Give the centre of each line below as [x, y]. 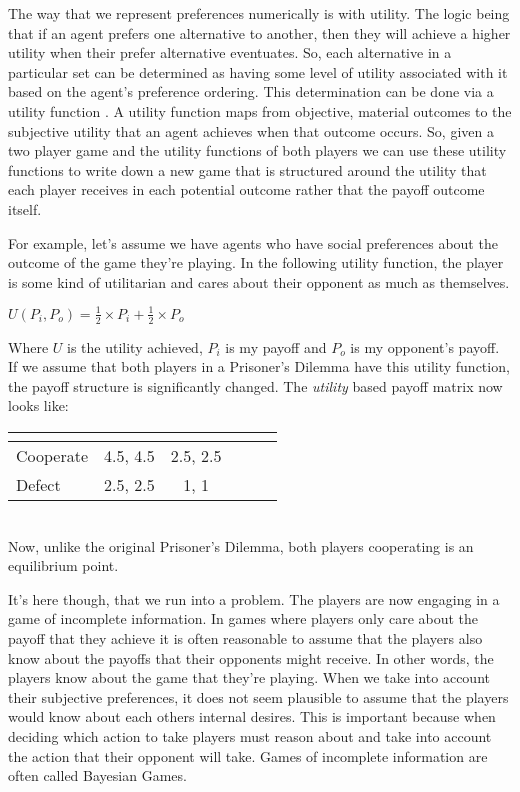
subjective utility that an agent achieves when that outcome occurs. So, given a [251, 130]
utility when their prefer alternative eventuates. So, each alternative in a [230, 52]
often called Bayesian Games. [97, 775]
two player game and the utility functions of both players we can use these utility [257, 150]
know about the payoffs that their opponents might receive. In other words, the [251, 657]
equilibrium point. [63, 565]
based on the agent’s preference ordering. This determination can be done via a [251, 91]
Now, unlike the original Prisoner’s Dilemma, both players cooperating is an [241, 545]
